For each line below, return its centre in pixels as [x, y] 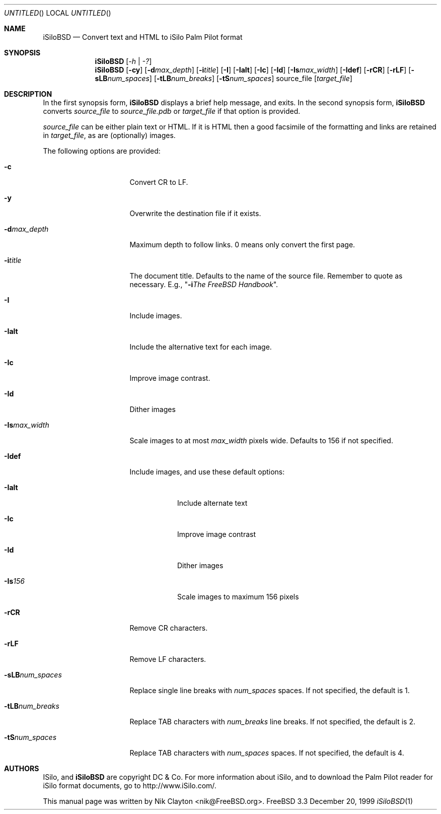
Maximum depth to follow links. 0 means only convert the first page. [242, 245]
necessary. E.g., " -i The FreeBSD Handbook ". [204, 284]
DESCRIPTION [28, 94]
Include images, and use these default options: [207, 472]
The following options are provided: [102, 151]
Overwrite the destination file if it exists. [195, 213]
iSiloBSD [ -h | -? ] [123, 61]
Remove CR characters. [169, 628]
